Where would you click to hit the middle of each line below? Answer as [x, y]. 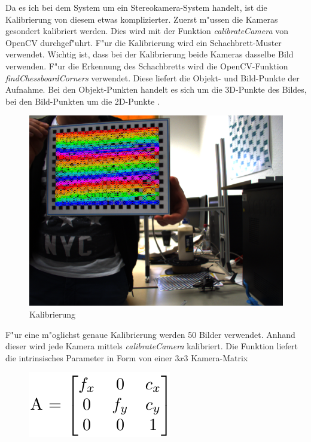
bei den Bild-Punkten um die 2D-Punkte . [83, 101]
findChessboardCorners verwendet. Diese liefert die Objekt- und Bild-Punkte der [153, 77]
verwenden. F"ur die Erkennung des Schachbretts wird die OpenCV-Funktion [147, 65]
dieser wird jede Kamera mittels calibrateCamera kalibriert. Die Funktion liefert [152, 346]
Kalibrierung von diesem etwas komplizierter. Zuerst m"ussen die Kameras [142, 19]
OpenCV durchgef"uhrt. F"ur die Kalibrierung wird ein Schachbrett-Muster [144, 42]
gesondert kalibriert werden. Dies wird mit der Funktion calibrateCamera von [147, 31]
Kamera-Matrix [219, 357]
